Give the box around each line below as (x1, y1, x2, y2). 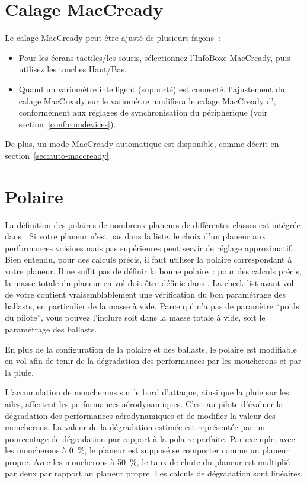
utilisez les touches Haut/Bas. (18, 63, 127, 75)
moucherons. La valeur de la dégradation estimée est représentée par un (5, 421, 265, 433)
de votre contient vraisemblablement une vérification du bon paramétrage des (5, 288, 286, 300)
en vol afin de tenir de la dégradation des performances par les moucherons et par (5, 354, 302, 367)
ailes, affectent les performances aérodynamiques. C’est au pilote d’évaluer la (5, 397, 283, 410)
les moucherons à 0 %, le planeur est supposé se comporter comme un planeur (5, 444, 290, 456)
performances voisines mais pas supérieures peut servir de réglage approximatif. (5, 241, 294, 254)
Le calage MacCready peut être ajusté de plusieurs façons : (5, 31, 220, 44)
